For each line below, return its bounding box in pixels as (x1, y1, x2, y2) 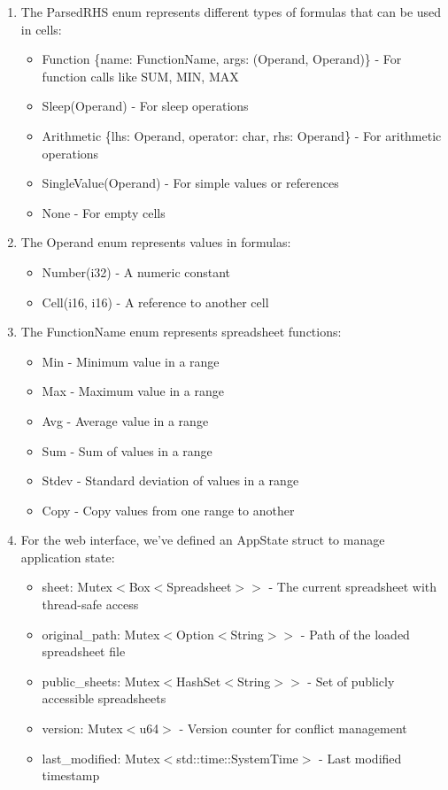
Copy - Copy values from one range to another (42, 500, 295, 519)
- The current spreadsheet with (268, 577, 437, 596)
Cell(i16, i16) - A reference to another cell (42, 292, 269, 311)
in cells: (20, 19, 62, 38)
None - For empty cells (42, 203, 166, 221)
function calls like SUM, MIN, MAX (42, 66, 239, 85)
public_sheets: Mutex (42, 671, 160, 690)
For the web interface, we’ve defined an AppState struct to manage (20, 531, 385, 549)
